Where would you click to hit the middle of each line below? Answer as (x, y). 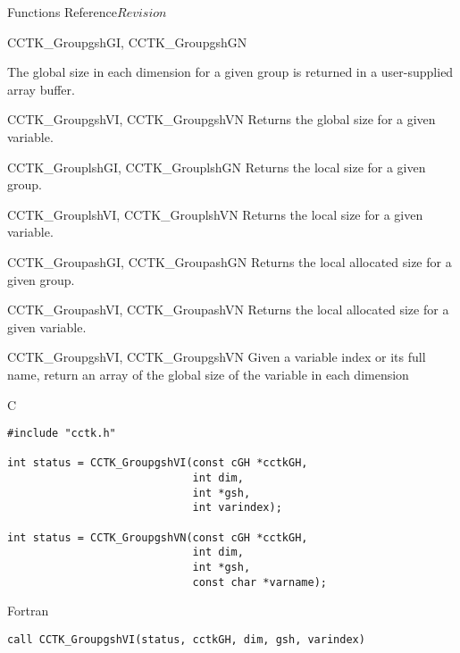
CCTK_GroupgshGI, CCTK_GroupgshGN (127, 42)
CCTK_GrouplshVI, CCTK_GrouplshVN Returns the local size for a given (215, 214)
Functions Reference (63, 12)
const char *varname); (259, 582)
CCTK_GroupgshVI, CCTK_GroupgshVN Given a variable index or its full (217, 357)
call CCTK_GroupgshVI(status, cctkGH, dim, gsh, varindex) (186, 639)
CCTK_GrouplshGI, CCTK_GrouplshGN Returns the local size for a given (217, 167)
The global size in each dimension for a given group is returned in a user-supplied (230, 72)
